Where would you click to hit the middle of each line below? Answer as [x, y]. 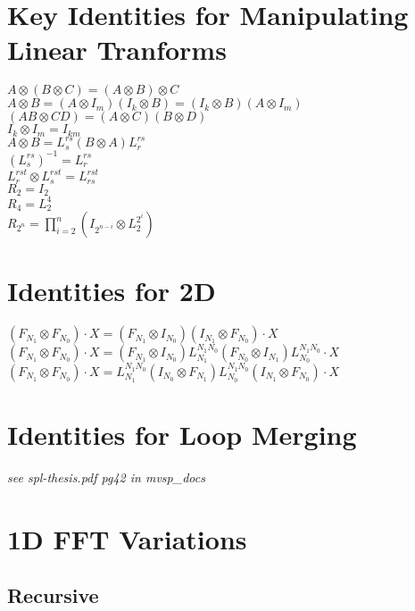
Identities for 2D [112, 291]
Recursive [53, 595]
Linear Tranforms [117, 50]
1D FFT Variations [127, 538]
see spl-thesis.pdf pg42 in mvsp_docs [106, 477]
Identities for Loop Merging [182, 434]
